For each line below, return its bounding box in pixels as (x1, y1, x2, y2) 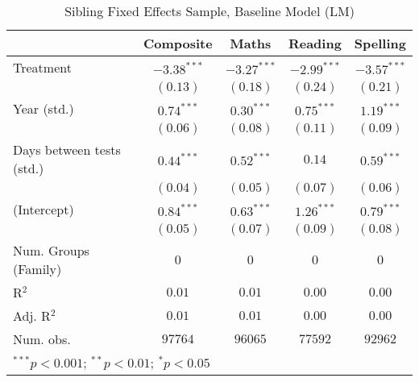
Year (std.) (13, 99, 74, 118)
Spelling (354, 34, 406, 52)
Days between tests (13, 140, 121, 159)
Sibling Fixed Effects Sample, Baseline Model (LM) (64, 2, 355, 20)
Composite (143, 34, 213, 52)
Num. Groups (13, 241, 89, 260)
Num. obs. (13, 330, 71, 348)
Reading (288, 34, 342, 52)
